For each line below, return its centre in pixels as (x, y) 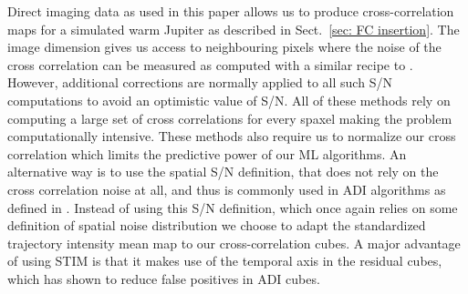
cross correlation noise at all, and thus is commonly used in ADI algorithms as (227, 189)
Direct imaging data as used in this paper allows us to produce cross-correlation (231, 11)
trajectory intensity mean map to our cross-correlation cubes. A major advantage (234, 243)
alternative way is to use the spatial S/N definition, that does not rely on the (223, 172)
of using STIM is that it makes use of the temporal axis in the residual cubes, (225, 261)
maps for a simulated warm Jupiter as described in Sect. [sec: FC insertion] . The (234, 29)
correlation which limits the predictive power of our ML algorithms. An (207, 153)
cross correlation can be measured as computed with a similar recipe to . (210, 64)
